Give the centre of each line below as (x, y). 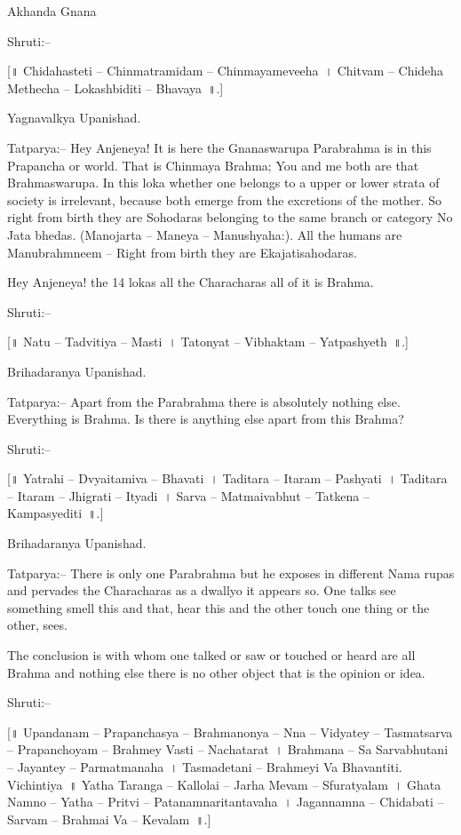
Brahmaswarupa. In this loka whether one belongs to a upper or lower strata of (223, 183)
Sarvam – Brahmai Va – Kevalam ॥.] (109, 819)
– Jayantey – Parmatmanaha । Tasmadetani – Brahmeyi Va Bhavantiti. (205, 767)
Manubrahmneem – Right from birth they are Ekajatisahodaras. (182, 252)
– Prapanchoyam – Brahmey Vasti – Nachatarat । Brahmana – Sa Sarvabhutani (228, 749)
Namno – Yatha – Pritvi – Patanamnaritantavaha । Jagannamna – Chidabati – (226, 802)
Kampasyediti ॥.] (56, 513)
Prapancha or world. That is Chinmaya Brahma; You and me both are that (213, 165)
